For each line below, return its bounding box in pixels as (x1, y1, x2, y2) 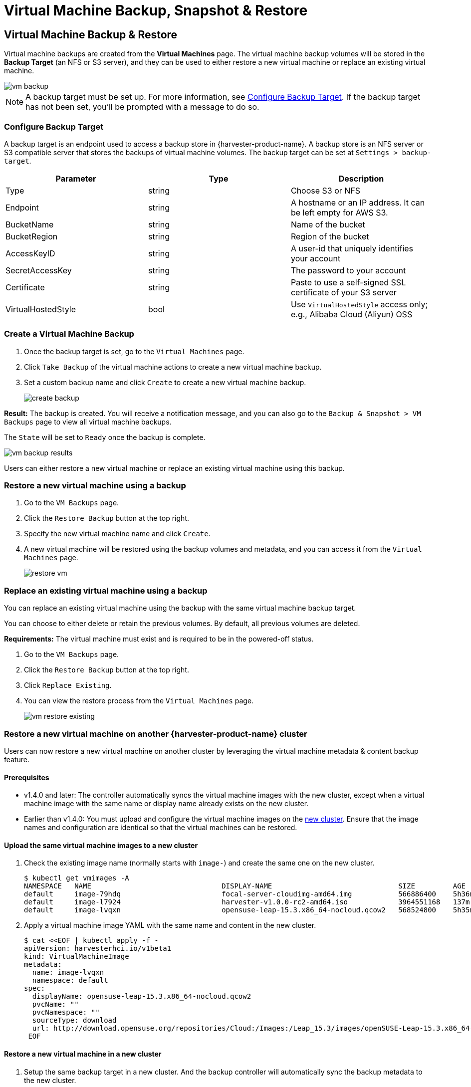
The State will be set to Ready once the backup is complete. (4, 433, 206, 441)
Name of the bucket (290, 219, 365, 229)
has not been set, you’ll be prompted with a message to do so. (25, 102, 259, 112)
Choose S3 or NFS (290, 185, 361, 196)
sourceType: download (32, 1016, 117, 1025)
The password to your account (290, 265, 406, 275)
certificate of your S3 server (290, 287, 397, 297)
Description (338, 173, 384, 184)
